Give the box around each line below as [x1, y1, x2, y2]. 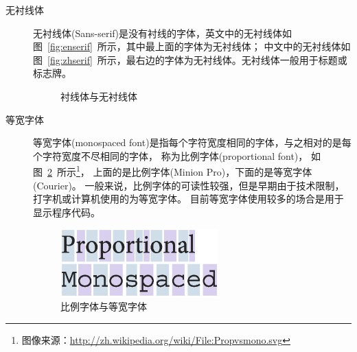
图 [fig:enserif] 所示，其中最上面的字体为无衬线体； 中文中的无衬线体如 [33, 39, 351, 54]
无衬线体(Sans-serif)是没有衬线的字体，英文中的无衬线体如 [33, 25, 292, 40]
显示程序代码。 [33, 204, 100, 219]
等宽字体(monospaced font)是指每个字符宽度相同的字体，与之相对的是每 [33, 135, 352, 150]
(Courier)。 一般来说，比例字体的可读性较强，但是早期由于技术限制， [33, 178, 345, 192]
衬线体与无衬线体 [60, 89, 137, 103]
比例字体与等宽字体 [60, 299, 147, 314]
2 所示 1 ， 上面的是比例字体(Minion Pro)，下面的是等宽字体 [47, 163, 312, 178]
